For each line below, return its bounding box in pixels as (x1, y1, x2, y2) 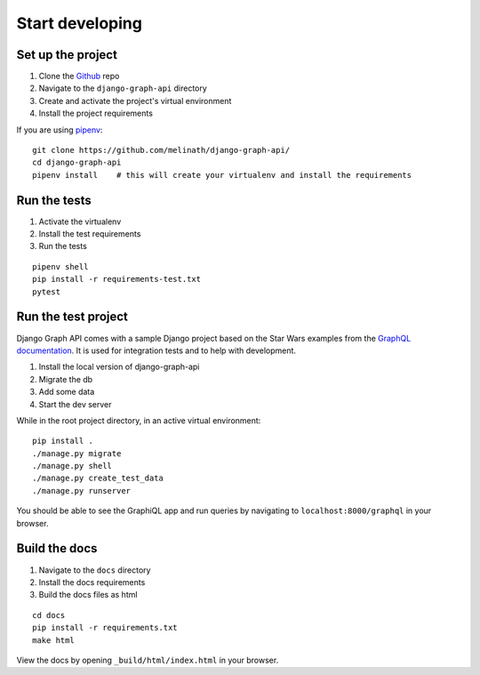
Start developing (16, 13, 142, 33)
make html (32, 635, 75, 645)
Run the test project (16, 309, 129, 325)
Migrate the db (38, 374, 93, 384)
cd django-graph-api (32, 157, 122, 168)
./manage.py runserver (32, 486, 132, 495)
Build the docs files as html (38, 590, 138, 600)
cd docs (32, 610, 66, 620)
